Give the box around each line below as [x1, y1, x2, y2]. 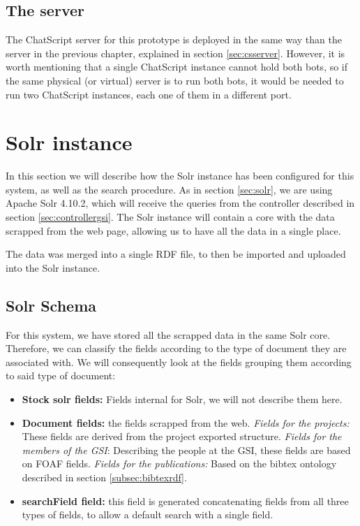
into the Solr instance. [6, 260, 100, 275]
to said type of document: [6, 368, 116, 383]
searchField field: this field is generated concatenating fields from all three [22, 493, 349, 508]
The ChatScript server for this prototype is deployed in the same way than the [6, 32, 342, 47]
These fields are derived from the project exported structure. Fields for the [22, 429, 342, 444]
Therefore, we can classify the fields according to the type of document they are [6, 341, 347, 356]
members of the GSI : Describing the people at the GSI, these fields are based [22, 442, 351, 457]
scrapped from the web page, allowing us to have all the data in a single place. [6, 223, 341, 238]
